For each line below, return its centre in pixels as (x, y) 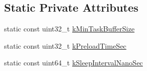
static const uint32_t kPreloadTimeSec (65, 45)
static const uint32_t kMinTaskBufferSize (69, 29)
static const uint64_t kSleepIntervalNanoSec (73, 63)
